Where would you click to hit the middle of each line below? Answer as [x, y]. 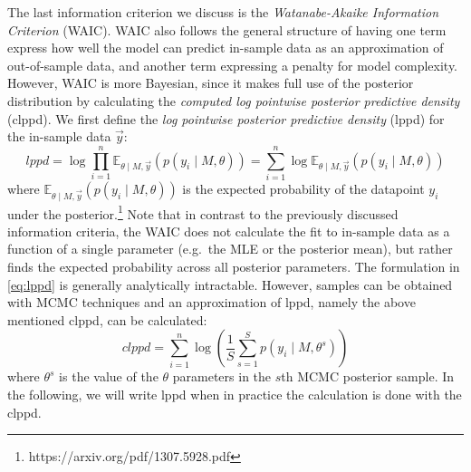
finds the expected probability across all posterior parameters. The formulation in [234, 267]
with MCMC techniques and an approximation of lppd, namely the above [211, 302]
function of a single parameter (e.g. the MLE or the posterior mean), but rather [230, 249]
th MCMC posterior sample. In [368, 376]
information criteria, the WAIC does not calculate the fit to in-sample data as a [229, 231]
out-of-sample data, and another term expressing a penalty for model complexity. [233, 65]
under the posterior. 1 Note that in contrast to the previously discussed [203, 212]
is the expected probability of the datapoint [303, 188]
